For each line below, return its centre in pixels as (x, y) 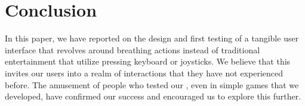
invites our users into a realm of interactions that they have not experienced (144, 73)
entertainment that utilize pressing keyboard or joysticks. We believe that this (148, 61)
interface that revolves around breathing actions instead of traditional (133, 49)
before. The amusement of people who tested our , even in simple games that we (152, 84)
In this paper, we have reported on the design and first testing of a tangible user (152, 38)
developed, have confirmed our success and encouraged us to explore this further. (153, 96)
